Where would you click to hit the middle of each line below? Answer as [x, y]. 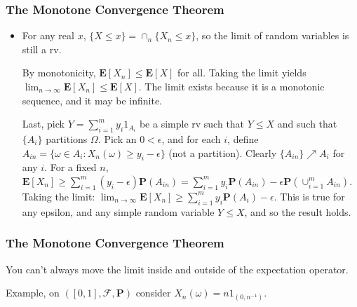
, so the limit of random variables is [272, 35]
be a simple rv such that [192, 124]
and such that [307, 124]
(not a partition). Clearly [223, 152]
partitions [67, 138]
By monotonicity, [59, 73]
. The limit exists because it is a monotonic [231, 86]
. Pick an [117, 138]
